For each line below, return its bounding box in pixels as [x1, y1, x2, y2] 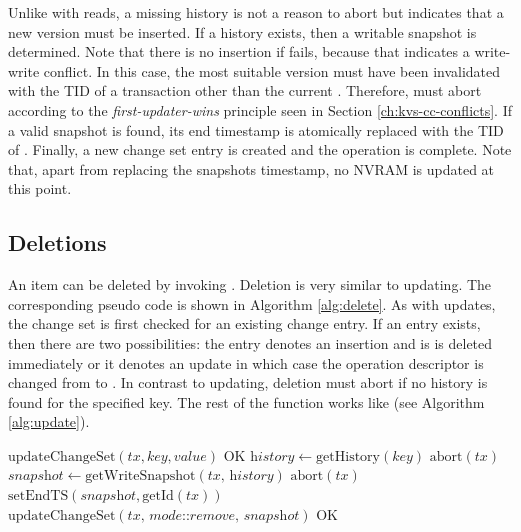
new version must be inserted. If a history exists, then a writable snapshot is [8, 21, 477, 42]
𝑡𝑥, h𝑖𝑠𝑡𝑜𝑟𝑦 [207, 469, 274, 484]
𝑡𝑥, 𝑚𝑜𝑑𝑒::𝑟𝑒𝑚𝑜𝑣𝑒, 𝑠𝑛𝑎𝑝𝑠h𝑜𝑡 [127, 508, 300, 523]
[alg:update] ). [8, 411, 90, 432]
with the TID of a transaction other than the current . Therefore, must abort [8, 80, 482, 101]
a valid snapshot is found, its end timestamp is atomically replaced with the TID [8, 119, 504, 140]
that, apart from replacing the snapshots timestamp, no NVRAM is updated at [8, 158, 495, 179]
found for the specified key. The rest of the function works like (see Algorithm [8, 391, 485, 412]
